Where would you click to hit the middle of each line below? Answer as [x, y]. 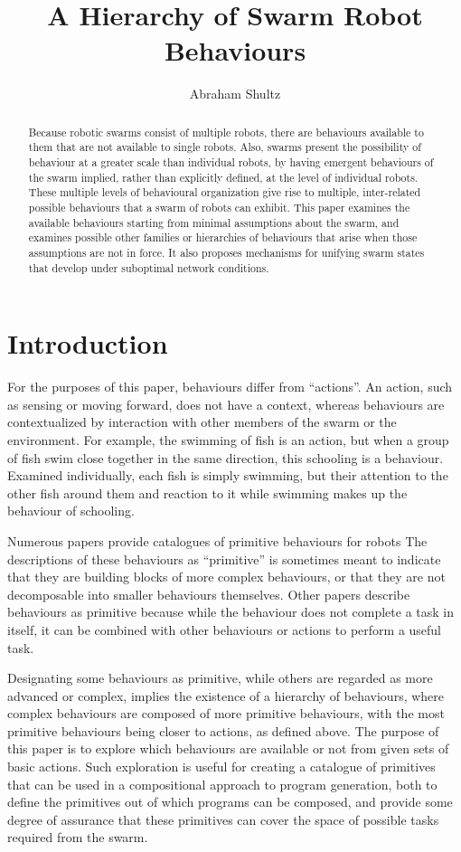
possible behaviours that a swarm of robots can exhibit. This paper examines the [219, 207]
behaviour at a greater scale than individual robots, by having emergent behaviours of [231, 162]
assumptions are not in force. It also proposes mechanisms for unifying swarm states [226, 252]
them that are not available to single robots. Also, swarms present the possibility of [225, 147]
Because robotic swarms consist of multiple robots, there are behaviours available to [226, 132]
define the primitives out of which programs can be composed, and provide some [230, 802]
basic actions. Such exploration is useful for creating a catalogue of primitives [221, 767]
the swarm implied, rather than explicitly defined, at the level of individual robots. [223, 177]
